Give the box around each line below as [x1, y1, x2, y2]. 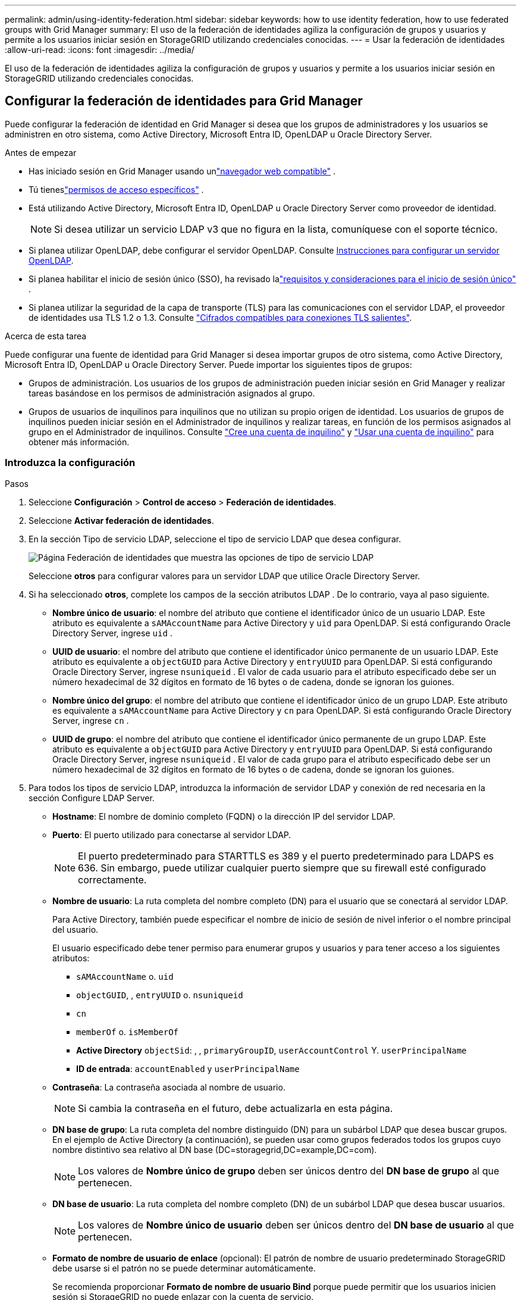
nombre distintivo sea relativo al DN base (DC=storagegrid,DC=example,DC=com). [52, 1144, 377, 1155]
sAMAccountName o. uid [76, 971, 174, 982]
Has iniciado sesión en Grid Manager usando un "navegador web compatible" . [29, 165, 336, 176]
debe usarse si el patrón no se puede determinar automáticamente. [52, 1262, 316, 1273]
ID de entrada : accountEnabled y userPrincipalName [76, 1063, 300, 1074]
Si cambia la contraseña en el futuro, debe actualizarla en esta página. [78, 1102, 393, 1114]
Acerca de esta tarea [5, 330, 87, 341]
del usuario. [52, 924, 99, 935]
